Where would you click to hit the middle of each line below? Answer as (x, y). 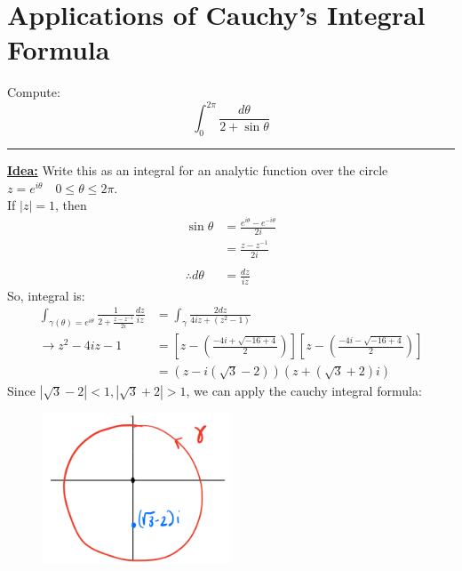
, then (71, 205)
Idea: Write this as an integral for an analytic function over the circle (198, 170)
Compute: (34, 92)
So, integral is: (46, 295)
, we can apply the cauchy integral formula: (304, 391)
